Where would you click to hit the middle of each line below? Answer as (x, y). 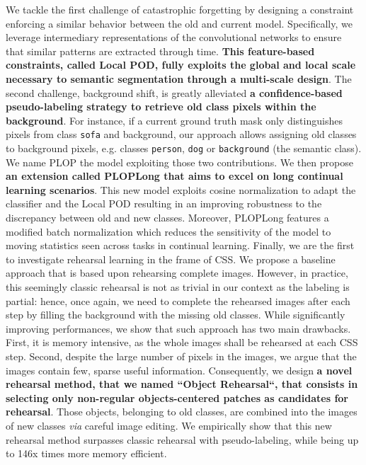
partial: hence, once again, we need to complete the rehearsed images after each (178, 300)
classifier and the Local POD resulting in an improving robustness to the (164, 203)
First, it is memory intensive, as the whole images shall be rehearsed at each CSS (182, 342)
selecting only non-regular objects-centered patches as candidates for (177, 397)
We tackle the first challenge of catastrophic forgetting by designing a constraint (180, 9)
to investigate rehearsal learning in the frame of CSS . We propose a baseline (171, 259)
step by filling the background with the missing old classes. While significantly (176, 315)
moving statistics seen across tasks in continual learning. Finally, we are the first (180, 245)
